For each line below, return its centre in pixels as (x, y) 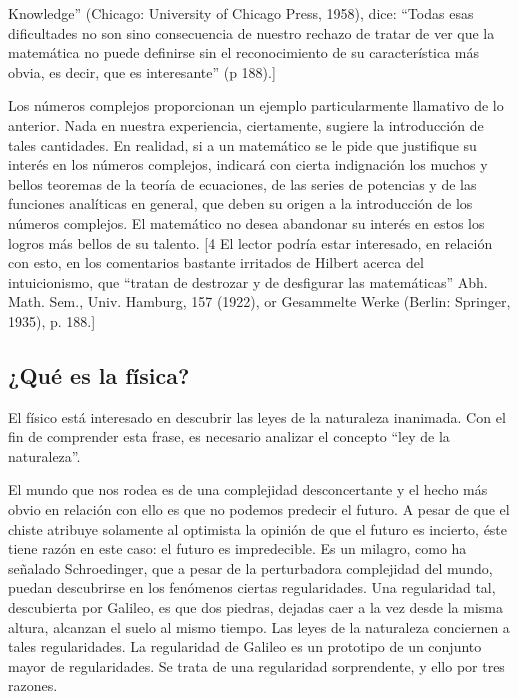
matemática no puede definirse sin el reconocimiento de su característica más (244, 52)
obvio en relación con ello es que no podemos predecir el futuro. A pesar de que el (259, 509)
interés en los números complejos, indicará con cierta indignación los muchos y (248, 164)
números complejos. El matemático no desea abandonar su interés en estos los (246, 222)
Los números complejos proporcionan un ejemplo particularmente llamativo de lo (256, 105)
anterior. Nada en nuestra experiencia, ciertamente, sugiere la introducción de (246, 124)
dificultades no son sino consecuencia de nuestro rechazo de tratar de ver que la (251, 32)
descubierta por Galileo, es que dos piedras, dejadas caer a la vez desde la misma (256, 607)
